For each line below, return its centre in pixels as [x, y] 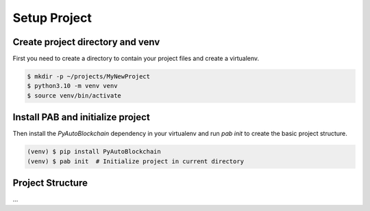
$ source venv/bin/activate [74, 95]
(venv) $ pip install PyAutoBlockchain [94, 152]
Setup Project [52, 18]
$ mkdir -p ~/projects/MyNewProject [89, 76]
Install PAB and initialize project [81, 117]
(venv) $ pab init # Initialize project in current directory [136, 161]
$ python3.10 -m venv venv [72, 86]
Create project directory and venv [86, 42]
